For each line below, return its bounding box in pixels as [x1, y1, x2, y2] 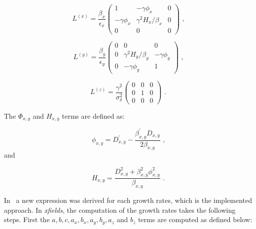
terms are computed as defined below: [138, 214, 253, 225]
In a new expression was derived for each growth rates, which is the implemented [4, 195, 252, 205]
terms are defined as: [62, 110, 125, 121]
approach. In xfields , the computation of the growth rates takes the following [4, 204, 236, 215]
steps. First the [4, 214, 50, 225]
